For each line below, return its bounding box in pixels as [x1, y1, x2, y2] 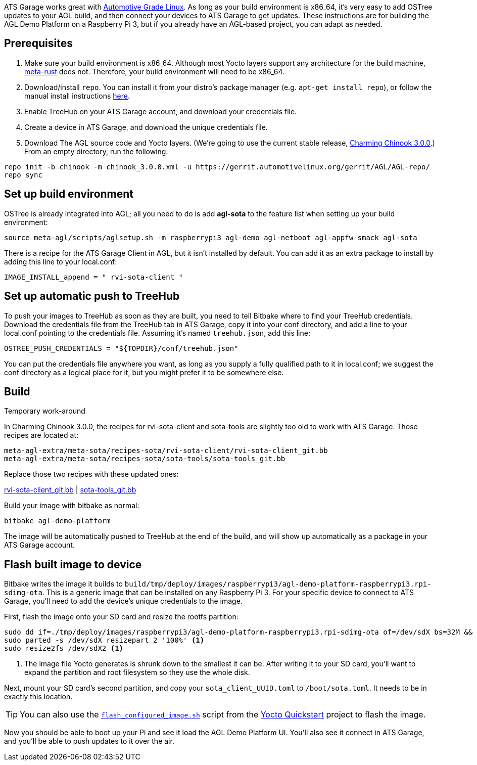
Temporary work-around [4, 407, 85, 416]
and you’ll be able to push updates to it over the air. [4, 737, 174, 746]
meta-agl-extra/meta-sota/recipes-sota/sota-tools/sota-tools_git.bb [4, 455, 285, 463]
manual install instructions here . [24, 91, 130, 100]
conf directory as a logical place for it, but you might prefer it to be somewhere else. [4, 368, 284, 377]
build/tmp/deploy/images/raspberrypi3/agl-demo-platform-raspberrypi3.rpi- [124, 580, 432, 589]
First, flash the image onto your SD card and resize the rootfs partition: [4, 612, 239, 621]
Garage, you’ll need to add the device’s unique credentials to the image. [4, 597, 243, 606]
